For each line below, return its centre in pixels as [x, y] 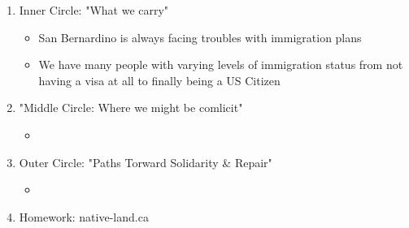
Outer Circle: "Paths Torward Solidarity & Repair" [146, 162]
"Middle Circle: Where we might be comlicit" [131, 108]
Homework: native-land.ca [84, 216]
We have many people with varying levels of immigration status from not [221, 65]
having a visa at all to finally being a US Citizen [159, 80]
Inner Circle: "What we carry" [94, 10]
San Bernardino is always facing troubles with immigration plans [200, 37]
